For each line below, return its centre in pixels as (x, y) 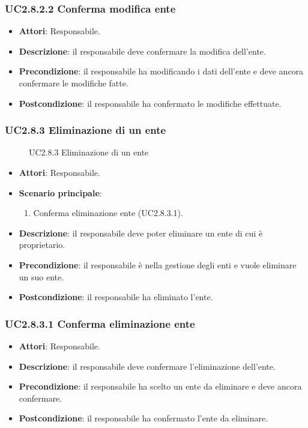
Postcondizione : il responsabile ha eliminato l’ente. (116, 297)
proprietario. (42, 245)
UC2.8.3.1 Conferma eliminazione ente (100, 323)
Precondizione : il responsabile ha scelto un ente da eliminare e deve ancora (160, 386)
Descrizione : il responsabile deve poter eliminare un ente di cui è (141, 233)
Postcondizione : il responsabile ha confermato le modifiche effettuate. (150, 103)
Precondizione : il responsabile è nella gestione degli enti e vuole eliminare (158, 264)
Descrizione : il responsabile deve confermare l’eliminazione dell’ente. (147, 366)
